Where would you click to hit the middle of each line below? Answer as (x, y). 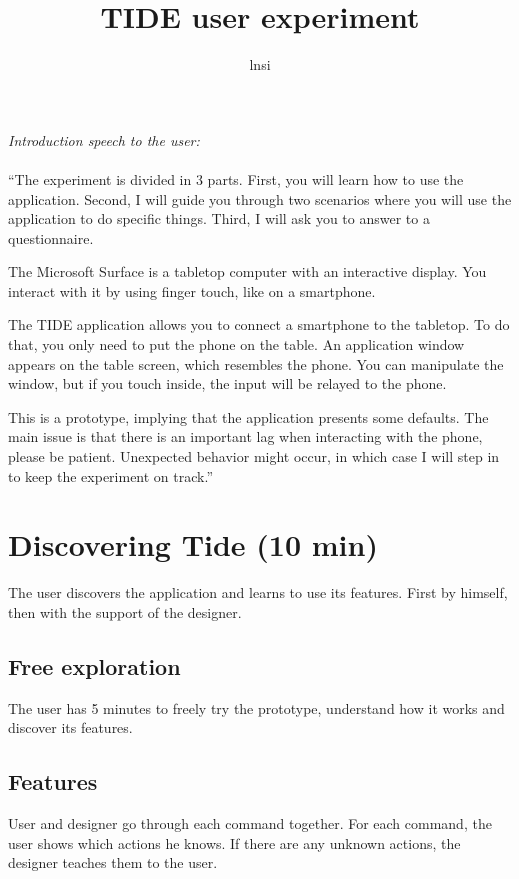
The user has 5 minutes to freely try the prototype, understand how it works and (256, 707)
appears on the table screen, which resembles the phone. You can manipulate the (256, 363)
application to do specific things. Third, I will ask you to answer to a (219, 218)
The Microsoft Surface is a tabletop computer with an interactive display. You (247, 271)
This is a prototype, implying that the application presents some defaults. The (248, 416)
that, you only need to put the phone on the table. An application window (236, 344)
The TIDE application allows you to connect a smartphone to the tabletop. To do (259, 324)
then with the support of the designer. (125, 611)
